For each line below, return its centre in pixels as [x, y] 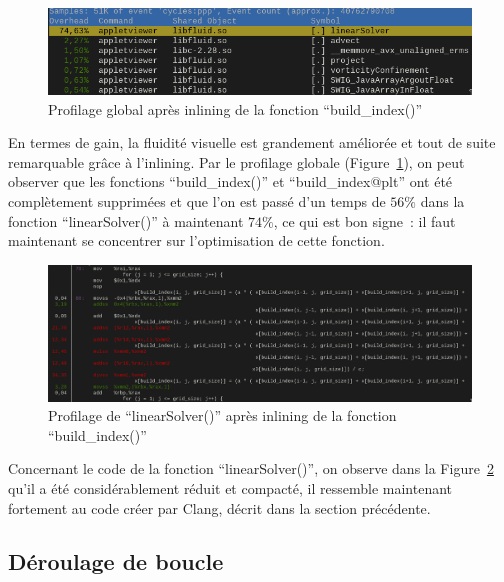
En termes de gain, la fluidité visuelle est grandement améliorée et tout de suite [252, 142]
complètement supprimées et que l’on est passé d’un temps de [197, 200]
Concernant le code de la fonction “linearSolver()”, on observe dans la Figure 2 [251, 468]
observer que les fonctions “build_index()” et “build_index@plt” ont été [230, 181]
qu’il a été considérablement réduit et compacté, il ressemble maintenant [230, 487]
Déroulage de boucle [116, 561]
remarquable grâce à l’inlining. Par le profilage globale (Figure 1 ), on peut [236, 161]
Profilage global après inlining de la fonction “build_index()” [235, 108]
